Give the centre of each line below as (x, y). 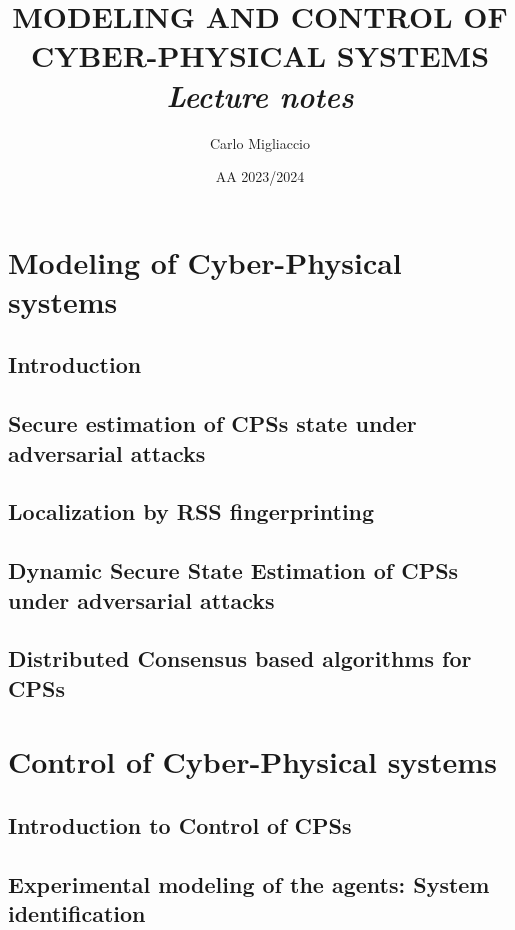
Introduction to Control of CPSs (180, 824)
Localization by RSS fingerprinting (191, 511)
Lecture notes (260, 95)
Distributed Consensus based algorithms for (240, 658)
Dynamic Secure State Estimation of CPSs (233, 570)
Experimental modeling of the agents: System (249, 883)
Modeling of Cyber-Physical (205, 261)
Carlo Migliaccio (260, 142)
